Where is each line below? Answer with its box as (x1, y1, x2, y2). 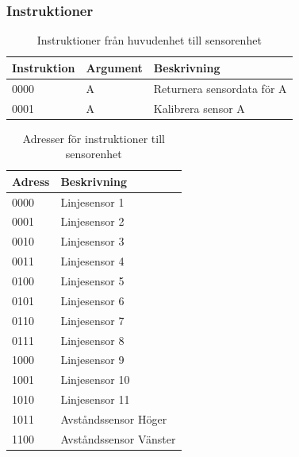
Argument (86, 59, 143, 76)
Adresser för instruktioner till (22, 130, 165, 146)
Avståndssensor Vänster (60, 430, 176, 447)
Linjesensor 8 (60, 331, 125, 348)
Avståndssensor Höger (60, 410, 167, 427)
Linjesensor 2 (60, 213, 125, 230)
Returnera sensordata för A (153, 79, 287, 96)
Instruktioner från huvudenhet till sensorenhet (36, 32, 262, 48)
